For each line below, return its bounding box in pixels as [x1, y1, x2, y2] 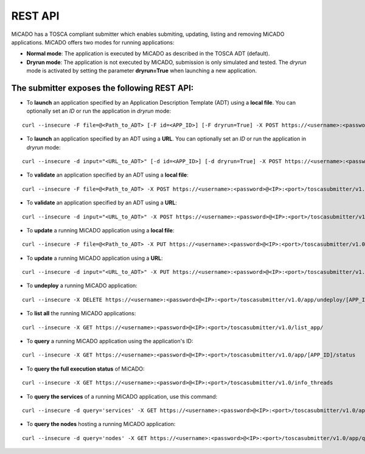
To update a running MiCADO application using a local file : [26, 226, 175, 234]
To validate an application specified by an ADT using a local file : [26, 171, 189, 179]
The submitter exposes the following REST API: [11, 83, 194, 93]
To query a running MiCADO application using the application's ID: [26, 338, 193, 345]
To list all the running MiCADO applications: [26, 310, 136, 317]
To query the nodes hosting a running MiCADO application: [26, 421, 176, 428]
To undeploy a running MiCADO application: [26, 282, 138, 289]
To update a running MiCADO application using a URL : [26, 254, 163, 262]
